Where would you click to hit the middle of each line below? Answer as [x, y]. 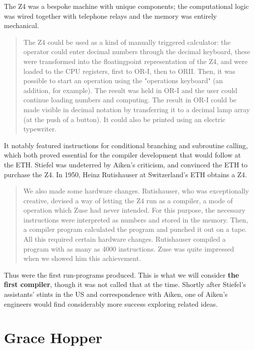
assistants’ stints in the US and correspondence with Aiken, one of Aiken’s [116, 294]
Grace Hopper [53, 337]
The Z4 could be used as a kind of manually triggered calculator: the [127, 42]
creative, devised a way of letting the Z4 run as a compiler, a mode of [128, 200]
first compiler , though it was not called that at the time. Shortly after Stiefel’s [125, 284]
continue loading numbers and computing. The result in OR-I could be [130, 100]
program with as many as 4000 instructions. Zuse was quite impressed [129, 248]
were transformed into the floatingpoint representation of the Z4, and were [135, 61]
